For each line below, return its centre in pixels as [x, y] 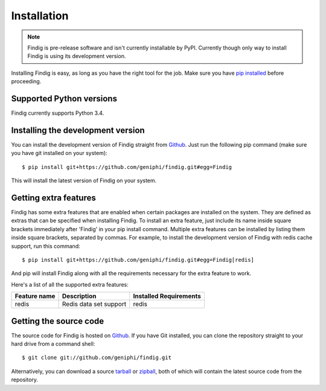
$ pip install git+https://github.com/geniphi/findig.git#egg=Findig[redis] [138, 260]
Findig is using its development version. [77, 56]
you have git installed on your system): [59, 153]
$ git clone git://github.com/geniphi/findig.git [97, 358]
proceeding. [26, 81]
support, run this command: [46, 246]
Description [79, 296]
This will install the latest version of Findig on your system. [84, 180]
